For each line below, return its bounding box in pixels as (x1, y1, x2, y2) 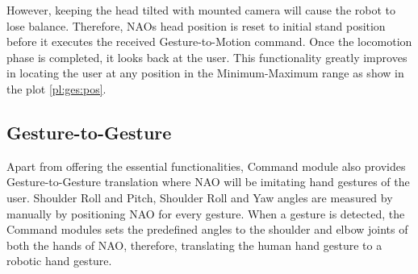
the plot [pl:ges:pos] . (6, 80, 107, 97)
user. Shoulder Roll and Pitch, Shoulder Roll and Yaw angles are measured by (6, 189, 393, 205)
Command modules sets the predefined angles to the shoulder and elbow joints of (6, 221, 408, 238)
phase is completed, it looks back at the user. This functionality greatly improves (6, 48, 408, 65)
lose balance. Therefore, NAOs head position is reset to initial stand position (6, 17, 386, 34)
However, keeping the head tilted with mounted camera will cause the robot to (6, 2, 395, 18)
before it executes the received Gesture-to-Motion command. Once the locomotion (6, 33, 412, 50)
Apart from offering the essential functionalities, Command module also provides (6, 157, 406, 174)
